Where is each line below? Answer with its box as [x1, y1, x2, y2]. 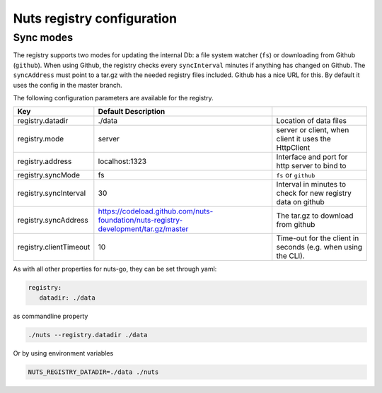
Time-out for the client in [276, 233, 359, 243]
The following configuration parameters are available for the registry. [13, 93, 214, 102]
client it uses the [276, 134, 332, 144]
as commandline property [13, 312, 88, 320]
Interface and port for [276, 152, 348, 162]
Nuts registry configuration [13, 11, 177, 26]
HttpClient [276, 143, 311, 153]
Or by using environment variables [13, 348, 114, 357]
